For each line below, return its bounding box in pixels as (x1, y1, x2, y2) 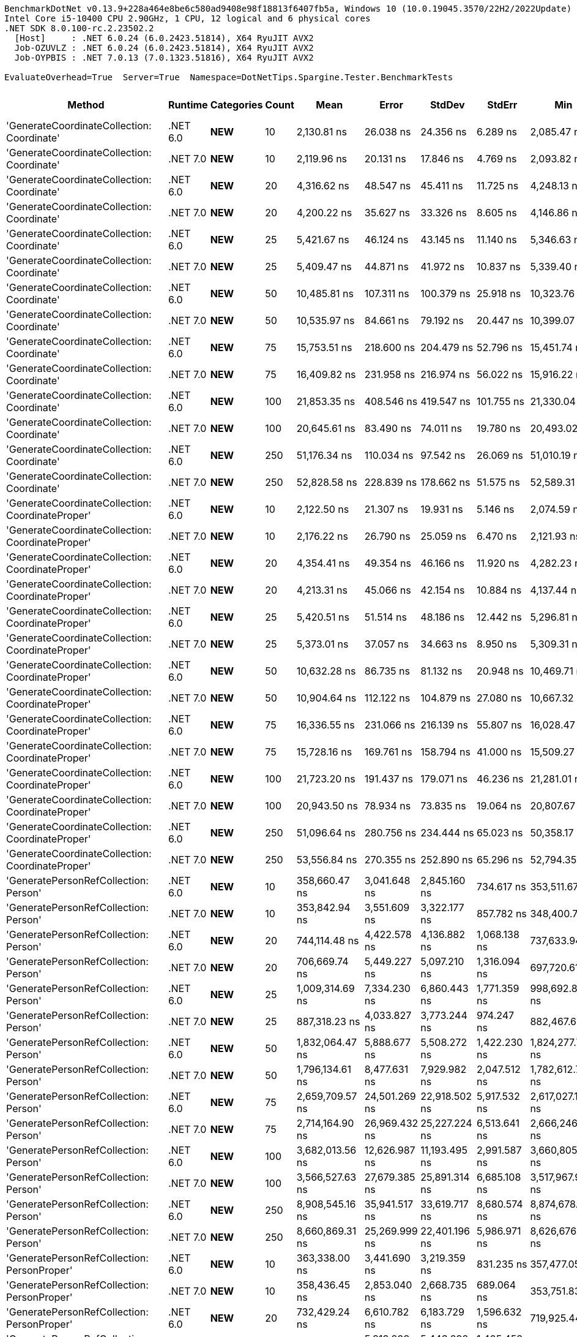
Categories (210, 99, 263, 111)
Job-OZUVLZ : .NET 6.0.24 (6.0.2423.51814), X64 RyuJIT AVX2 (14, 43, 314, 53)
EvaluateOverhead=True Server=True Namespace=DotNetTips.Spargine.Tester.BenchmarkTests (4, 72, 453, 82)
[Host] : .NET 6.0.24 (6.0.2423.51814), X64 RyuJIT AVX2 (14, 33, 314, 43)
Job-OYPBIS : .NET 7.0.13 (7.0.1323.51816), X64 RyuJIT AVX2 (14, 53, 314, 62)
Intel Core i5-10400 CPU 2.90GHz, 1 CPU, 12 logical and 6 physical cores (4, 13, 371, 23)
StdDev (430, 99, 465, 111)
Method (67, 99, 105, 111)
